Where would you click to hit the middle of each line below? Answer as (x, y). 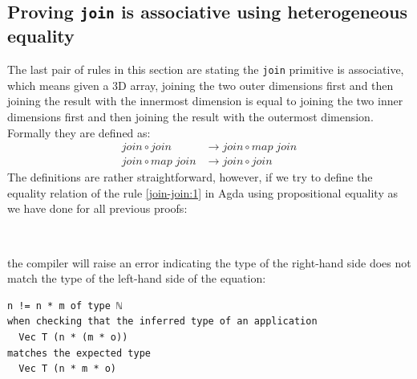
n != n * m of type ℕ (65, 306)
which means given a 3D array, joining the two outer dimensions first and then (200, 85)
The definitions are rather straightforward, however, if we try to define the (190, 177)
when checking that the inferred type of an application (162, 322)
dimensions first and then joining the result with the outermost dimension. (190, 117)
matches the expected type (79, 353)
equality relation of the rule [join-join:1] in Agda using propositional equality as (202, 192)
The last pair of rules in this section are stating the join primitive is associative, (206, 69)
